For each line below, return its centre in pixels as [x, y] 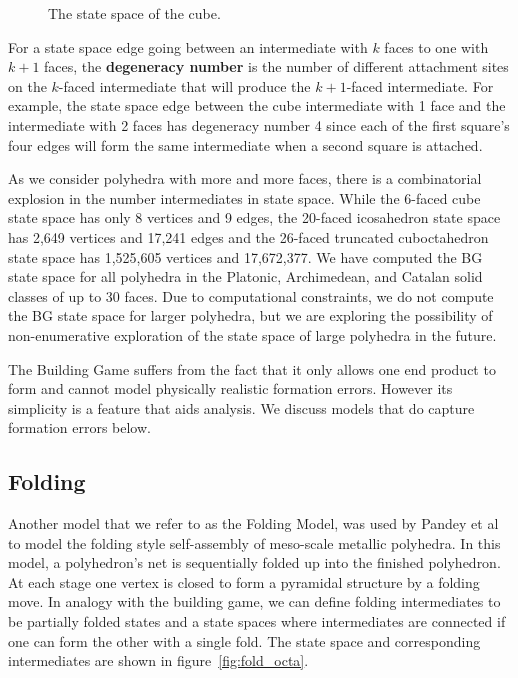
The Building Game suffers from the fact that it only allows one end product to [252, 368]
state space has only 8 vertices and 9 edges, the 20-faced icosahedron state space [254, 217]
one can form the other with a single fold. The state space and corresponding [244, 640]
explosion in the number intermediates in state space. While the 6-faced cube [244, 197]
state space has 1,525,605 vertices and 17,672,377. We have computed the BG [245, 256]
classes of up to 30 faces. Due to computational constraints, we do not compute [251, 295]
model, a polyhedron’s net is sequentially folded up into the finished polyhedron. [254, 562]
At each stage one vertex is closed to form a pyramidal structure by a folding [244, 581]
